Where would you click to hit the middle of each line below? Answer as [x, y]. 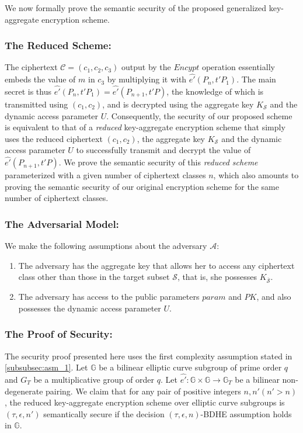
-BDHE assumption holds [246, 413]
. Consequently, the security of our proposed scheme [199, 115]
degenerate [24, 391]
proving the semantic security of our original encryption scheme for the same [142, 186]
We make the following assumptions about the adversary [106, 246]
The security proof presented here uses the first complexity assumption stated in [149, 356]
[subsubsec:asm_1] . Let [46, 367]
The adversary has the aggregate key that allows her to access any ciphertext [156, 265]
